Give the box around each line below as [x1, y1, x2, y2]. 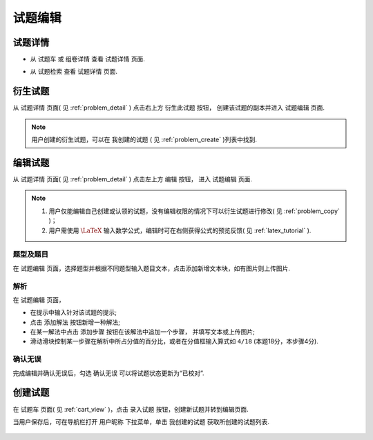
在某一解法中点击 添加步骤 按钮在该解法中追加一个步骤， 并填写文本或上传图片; [30, 328, 256, 336]
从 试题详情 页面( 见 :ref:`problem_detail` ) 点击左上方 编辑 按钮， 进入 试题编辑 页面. [12, 175, 252, 183]
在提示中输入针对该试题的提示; [30, 308, 117, 317]
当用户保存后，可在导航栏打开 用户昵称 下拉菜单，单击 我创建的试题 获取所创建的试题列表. [12, 417, 269, 426]
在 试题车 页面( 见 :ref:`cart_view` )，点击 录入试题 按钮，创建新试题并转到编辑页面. [12, 405, 249, 413]
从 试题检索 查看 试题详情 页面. [30, 68, 117, 76]
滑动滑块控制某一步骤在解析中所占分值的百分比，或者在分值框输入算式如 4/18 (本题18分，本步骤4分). [30, 337, 319, 346]
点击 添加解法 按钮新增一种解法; [30, 318, 121, 326]
